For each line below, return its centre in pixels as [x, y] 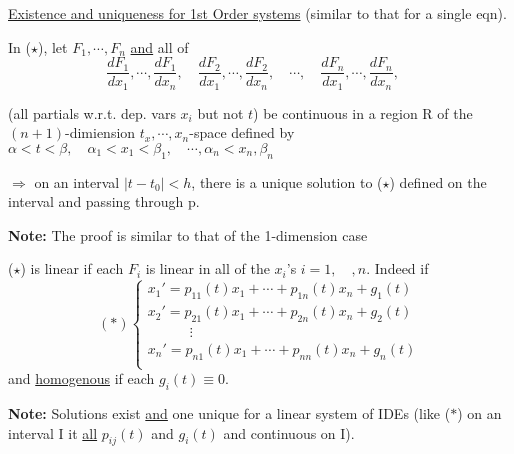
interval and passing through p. [104, 201]
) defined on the [438, 181]
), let [52, 46]
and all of [159, 46]
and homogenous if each [81, 378]
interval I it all [53, 432]
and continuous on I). [289, 432]
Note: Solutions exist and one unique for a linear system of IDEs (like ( [229, 412]
